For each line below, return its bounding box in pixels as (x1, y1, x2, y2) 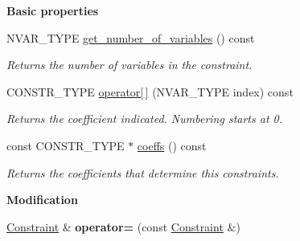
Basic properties (6, 2, 99, 18)
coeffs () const (137, 137, 207, 153)
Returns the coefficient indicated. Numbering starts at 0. (6, 110, 283, 127)
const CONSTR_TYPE (6, 137, 125, 153)
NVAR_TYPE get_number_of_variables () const (6, 29, 255, 46)
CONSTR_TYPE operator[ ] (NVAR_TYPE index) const (6, 83, 294, 100)
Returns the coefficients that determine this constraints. (6, 164, 279, 181)
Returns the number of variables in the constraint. (6, 56, 253, 73)
